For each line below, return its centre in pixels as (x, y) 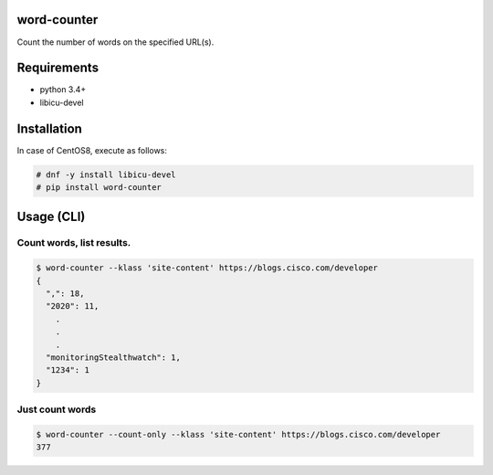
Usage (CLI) (51, 216)
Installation (49, 128)
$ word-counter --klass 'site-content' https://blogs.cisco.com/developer (207, 268)
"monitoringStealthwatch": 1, (114, 357)
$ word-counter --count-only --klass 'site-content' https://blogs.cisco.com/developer (238, 434)
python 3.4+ (63, 90)
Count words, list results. (74, 243)
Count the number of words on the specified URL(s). (115, 42)
